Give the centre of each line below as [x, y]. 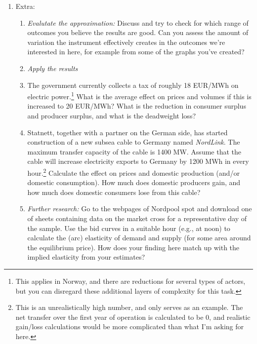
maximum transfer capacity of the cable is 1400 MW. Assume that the [134, 151]
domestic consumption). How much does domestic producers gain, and [134, 182]
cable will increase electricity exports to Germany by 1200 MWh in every [138, 161]
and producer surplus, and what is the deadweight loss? [112, 115]
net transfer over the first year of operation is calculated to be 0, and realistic [133, 317]
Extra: [25, 6]
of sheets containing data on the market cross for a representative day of [137, 218]
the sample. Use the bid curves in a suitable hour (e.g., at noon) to [129, 228]
